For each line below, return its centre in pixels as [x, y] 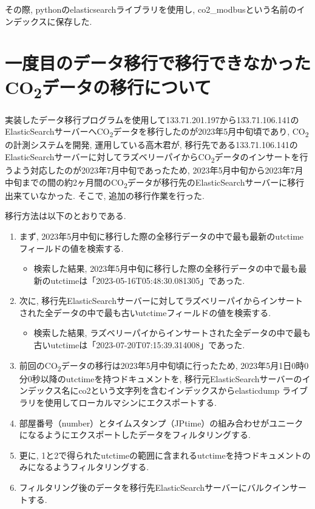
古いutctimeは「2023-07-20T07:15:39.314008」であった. [139, 345]
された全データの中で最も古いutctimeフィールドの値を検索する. [145, 312]
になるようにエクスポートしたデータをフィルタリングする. [135, 435]
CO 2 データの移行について [108, 88]
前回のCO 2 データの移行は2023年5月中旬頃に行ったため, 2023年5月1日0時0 [164, 366]
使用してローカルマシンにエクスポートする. [130, 402]
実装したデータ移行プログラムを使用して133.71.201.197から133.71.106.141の [152, 119]
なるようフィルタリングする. [93, 467]
